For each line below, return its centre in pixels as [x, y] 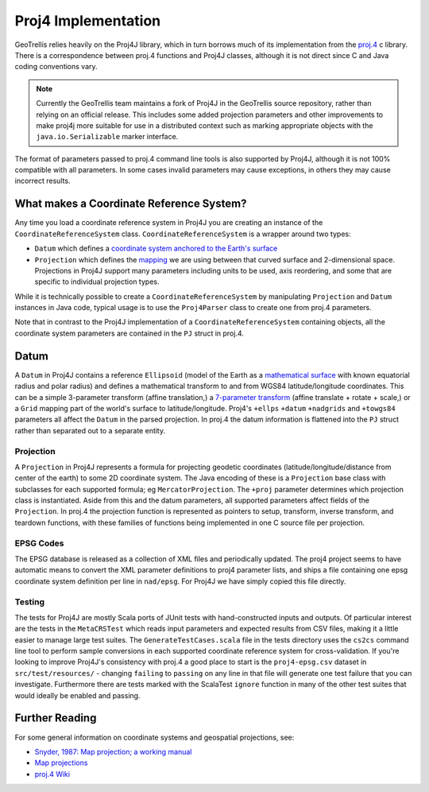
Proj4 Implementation [88, 21]
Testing [30, 602]
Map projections [61, 763]
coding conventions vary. [56, 67]
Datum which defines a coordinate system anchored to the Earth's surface [156, 248]
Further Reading [56, 718]
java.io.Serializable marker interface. [107, 137]
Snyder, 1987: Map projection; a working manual [113, 751]
